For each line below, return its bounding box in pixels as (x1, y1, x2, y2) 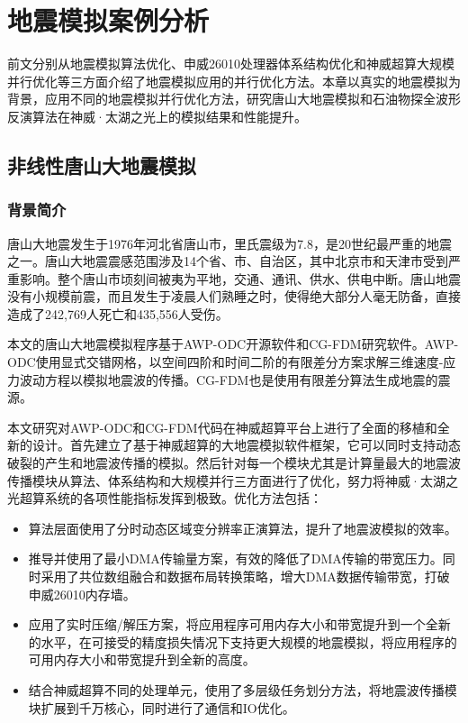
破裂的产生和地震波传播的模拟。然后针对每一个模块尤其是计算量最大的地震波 (7, 453, 461, 472)
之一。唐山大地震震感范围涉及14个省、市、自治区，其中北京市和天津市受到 (7, 252, 448, 270)
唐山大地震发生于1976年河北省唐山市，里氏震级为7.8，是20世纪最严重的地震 (7, 233, 452, 252)
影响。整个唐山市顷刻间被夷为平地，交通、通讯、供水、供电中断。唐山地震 (19, 269, 461, 288)
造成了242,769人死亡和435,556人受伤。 (7, 304, 229, 323)
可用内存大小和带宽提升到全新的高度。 (28, 650, 256, 669)
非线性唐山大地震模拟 (7, 151, 196, 178)
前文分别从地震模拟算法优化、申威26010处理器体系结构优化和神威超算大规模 (7, 54, 454, 73)
